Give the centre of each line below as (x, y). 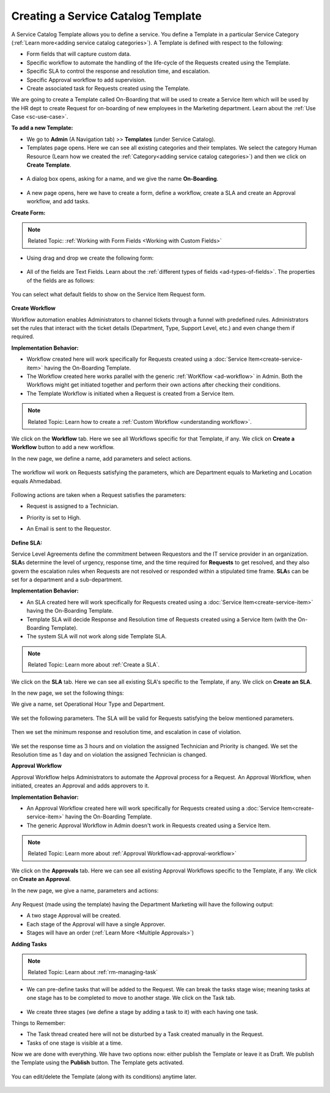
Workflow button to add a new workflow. (63, 447)
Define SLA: (27, 543)
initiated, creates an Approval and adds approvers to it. (80, 786)
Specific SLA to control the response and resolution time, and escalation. (118, 71)
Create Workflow (34, 308)
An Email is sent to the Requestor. (69, 529)
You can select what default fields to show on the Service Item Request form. (108, 294)
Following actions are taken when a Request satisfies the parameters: (99, 495)
